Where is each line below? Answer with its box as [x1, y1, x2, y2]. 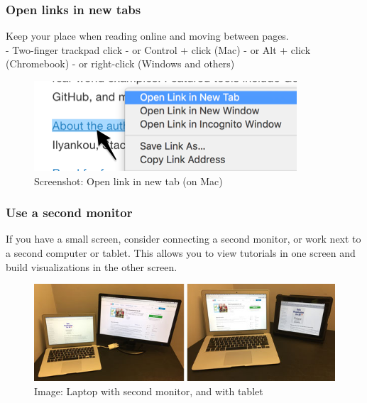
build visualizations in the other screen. [6, 259, 177, 274]
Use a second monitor [6, 204, 133, 221]
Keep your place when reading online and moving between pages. [6, 28, 289, 43]
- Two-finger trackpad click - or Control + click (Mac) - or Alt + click [6, 42, 311, 57]
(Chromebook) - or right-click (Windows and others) [6, 56, 235, 71]
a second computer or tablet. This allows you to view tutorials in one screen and [6, 245, 356, 260]
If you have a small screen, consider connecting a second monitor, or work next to [6, 231, 361, 246]
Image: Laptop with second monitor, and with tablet [34, 383, 263, 398]
